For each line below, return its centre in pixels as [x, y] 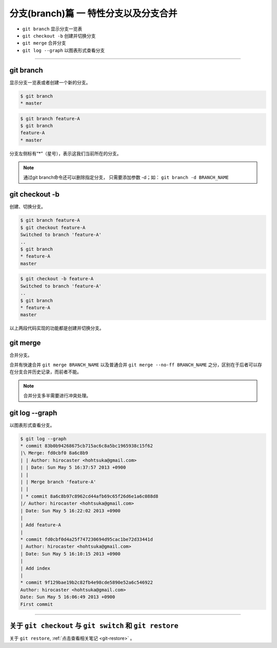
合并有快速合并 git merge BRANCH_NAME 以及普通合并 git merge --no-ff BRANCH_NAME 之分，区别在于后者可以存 [136, 365]
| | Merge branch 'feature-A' [58, 482]
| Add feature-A [41, 525]
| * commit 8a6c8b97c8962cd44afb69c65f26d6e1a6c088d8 [89, 496]
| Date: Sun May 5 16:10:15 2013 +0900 [70, 554]
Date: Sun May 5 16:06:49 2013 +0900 [68, 597]
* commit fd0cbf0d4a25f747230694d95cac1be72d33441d [87, 539]
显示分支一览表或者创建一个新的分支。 [50, 82]
